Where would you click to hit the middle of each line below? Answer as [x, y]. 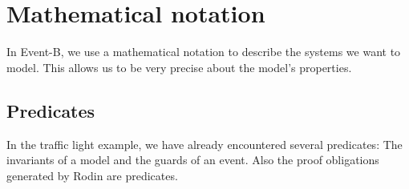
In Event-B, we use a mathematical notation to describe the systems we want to [204, 52]
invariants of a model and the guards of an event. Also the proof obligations [193, 160]
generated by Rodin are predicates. [92, 175]
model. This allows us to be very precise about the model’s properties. [179, 67]
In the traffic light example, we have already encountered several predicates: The [204, 144]
